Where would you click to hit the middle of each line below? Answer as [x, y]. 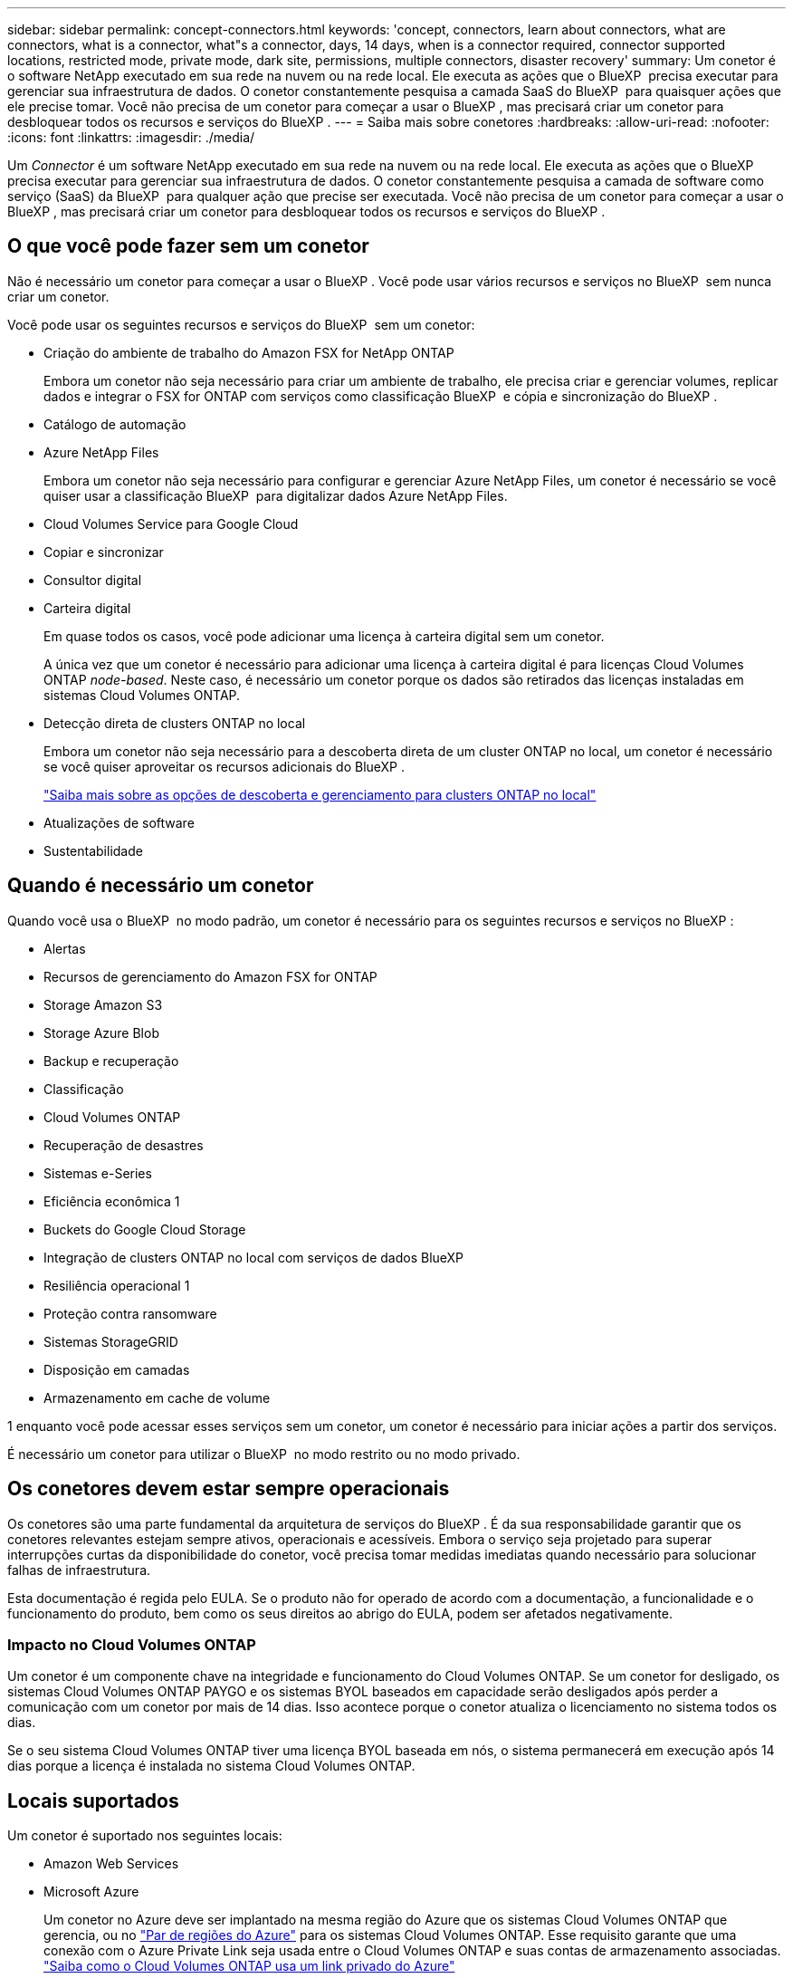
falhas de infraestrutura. [79, 1570]
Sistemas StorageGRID [111, 1341]
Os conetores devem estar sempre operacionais [229, 1489]
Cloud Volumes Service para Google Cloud [171, 523]
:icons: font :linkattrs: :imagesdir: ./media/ [131, 137]
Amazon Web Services [111, 1864]
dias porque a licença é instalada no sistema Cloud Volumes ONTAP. [211, 1766]
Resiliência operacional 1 [117, 1285]
